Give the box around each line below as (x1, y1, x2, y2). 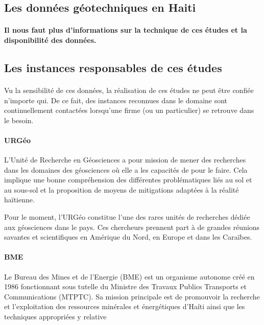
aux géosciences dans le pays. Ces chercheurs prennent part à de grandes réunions (4, 221, 260, 232)
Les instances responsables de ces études (4, 59, 222, 75)
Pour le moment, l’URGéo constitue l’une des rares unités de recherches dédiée (4, 212, 250, 222)
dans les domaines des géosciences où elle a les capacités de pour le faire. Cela (4, 164, 248, 175)
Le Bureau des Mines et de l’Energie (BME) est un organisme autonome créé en (4, 271, 255, 282)
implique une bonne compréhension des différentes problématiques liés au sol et (4, 174, 252, 185)
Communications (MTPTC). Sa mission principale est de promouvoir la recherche (4, 291, 260, 301)
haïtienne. (4, 194, 35, 205)
